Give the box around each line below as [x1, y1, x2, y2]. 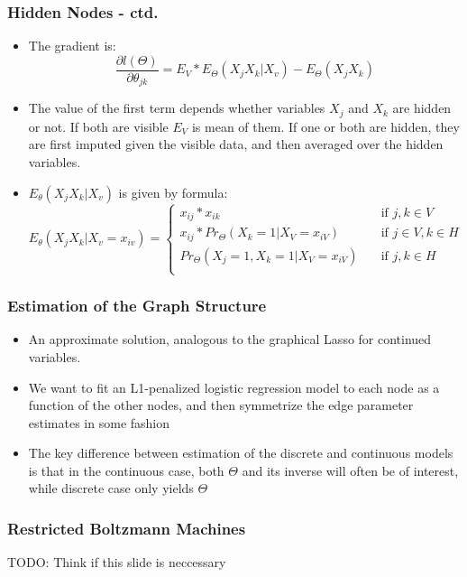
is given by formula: [118, 182, 228, 201]
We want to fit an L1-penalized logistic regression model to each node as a [28, 377, 440, 396]
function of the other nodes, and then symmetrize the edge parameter [28, 396, 414, 414]
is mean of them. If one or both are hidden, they [191, 116, 460, 135]
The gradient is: [28, 36, 116, 55]
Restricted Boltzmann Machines [7, 517, 246, 539]
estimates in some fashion [28, 413, 170, 432]
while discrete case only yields [28, 479, 194, 498]
